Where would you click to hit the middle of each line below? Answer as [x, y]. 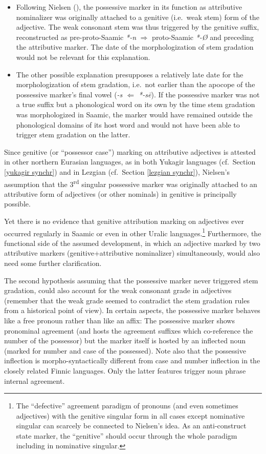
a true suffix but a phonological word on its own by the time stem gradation [136, 104]
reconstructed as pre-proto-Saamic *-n [76, 37]
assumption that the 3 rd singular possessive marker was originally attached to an [131, 183]
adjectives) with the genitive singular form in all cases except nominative [130, 415]
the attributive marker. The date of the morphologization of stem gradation [135, 47]
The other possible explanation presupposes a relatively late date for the [130, 74]
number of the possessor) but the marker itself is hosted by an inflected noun [125, 340]
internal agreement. [35, 380]
